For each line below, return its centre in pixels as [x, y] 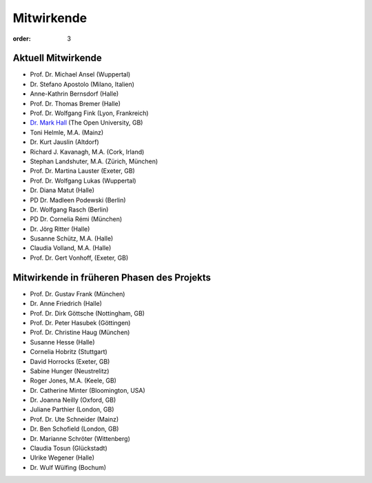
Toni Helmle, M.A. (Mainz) [67, 132]
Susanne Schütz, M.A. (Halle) [72, 238]
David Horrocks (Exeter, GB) [70, 361]
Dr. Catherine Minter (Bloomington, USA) [88, 390]
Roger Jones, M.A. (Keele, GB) [73, 381]
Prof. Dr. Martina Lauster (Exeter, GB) [83, 171]
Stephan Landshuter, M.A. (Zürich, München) [94, 161]
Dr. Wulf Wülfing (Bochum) [68, 467]
